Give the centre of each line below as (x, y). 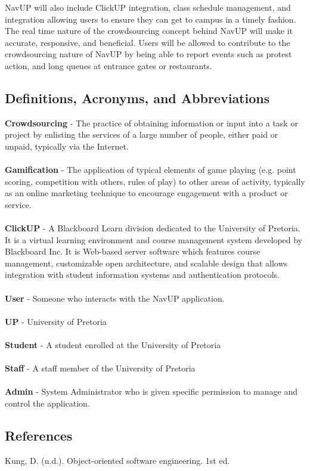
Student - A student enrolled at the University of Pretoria (113, 345)
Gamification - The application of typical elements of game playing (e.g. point (151, 170)
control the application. (47, 403)
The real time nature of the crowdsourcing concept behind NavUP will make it (149, 31)
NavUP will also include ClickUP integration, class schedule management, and (148, 7)
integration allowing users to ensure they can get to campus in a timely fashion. (151, 19)
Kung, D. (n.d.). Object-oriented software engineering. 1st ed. (117, 460)
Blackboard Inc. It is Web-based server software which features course (133, 251)
